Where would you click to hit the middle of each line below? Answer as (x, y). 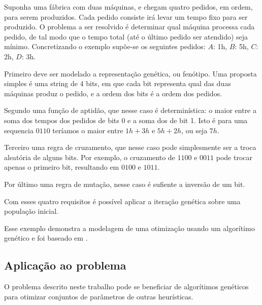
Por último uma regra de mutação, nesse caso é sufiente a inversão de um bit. (125, 184)
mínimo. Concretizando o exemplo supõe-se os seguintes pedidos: (105, 46)
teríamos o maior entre (88, 130)
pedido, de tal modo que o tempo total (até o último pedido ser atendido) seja (126, 36)
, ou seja (194, 130)
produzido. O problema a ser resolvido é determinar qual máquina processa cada (129, 27)
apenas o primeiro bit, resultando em (62, 167)
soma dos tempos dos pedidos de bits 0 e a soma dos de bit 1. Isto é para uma (126, 120)
